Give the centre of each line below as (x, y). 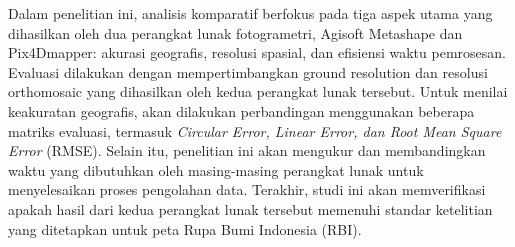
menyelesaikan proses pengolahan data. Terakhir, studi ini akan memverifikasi (247, 189)
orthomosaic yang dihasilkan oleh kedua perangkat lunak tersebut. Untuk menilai (258, 91)
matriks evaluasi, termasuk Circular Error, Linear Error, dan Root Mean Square (255, 130)
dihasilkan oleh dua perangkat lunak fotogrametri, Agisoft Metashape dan (235, 32)
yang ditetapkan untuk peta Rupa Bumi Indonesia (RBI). (185, 228)
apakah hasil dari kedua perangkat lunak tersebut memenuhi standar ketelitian (250, 208)
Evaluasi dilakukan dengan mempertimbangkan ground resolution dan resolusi (248, 71)
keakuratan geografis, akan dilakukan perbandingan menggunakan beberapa (241, 110)
